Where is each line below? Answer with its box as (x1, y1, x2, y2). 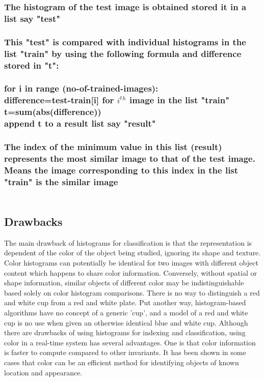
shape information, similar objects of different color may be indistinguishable (4, 277, 244, 288)
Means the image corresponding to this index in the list (4, 163, 239, 176)
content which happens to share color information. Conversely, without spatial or (4, 267, 257, 278)
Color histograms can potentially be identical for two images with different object (4, 257, 258, 268)
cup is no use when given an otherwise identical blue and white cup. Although (4, 317, 248, 328)
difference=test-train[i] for (4, 94, 114, 106)
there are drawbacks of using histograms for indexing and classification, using (4, 327, 246, 338)
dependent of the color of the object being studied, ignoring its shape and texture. (4, 247, 261, 258)
